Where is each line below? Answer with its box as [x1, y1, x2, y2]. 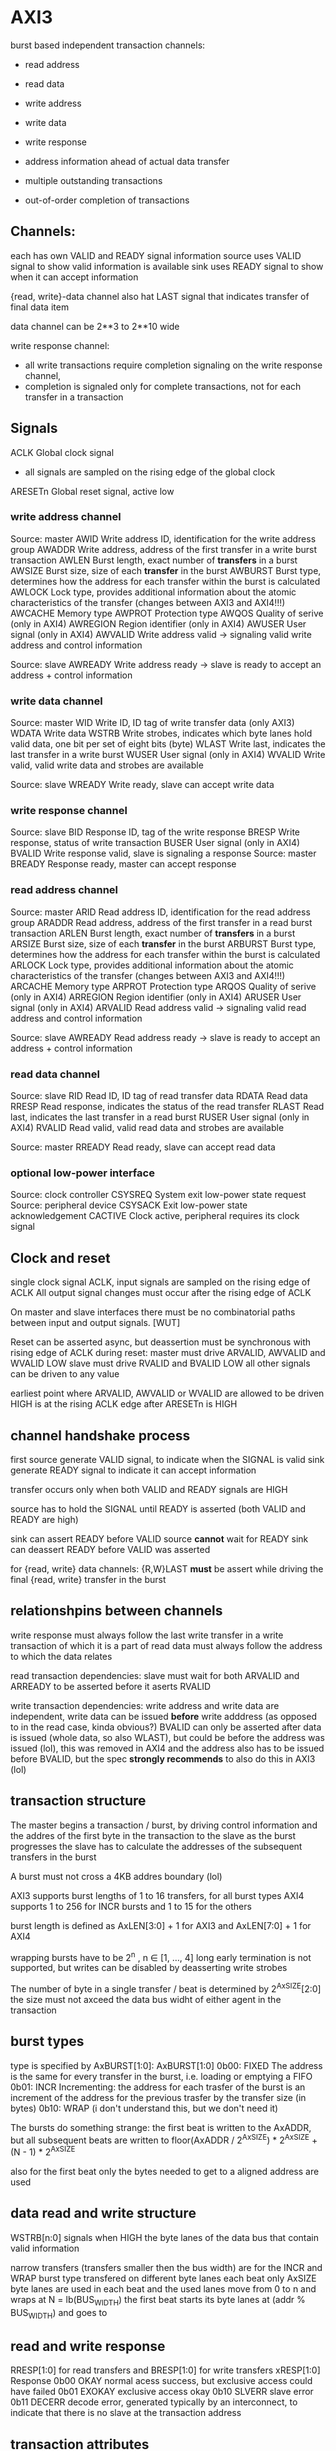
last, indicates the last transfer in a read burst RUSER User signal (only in [10, 1111, 310, 1123]
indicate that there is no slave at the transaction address [10, 2407, 242, 2419]
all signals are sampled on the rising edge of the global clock [24, 466, 276, 478]
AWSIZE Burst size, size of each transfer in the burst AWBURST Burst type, [10, 564, 322, 576]
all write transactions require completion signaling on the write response [24, 359, 323, 371]
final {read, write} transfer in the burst [10, 1573, 167, 1585]
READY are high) [10, 1513, 79, 1525]
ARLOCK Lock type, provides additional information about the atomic [10, 959, 295, 971]
